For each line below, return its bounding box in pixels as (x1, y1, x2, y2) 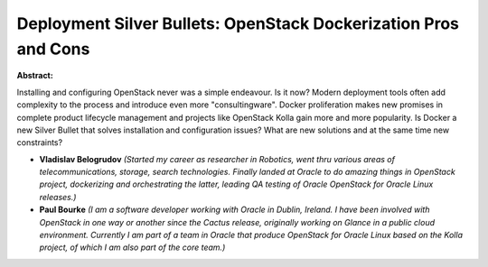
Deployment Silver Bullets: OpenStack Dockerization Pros (16, 14, 460, 33)
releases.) (39, 191, 77, 202)
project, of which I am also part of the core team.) (39, 242, 226, 253)
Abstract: (16, 70, 53, 81)
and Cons (16, 39, 90, 59)
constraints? (16, 137, 63, 148)
